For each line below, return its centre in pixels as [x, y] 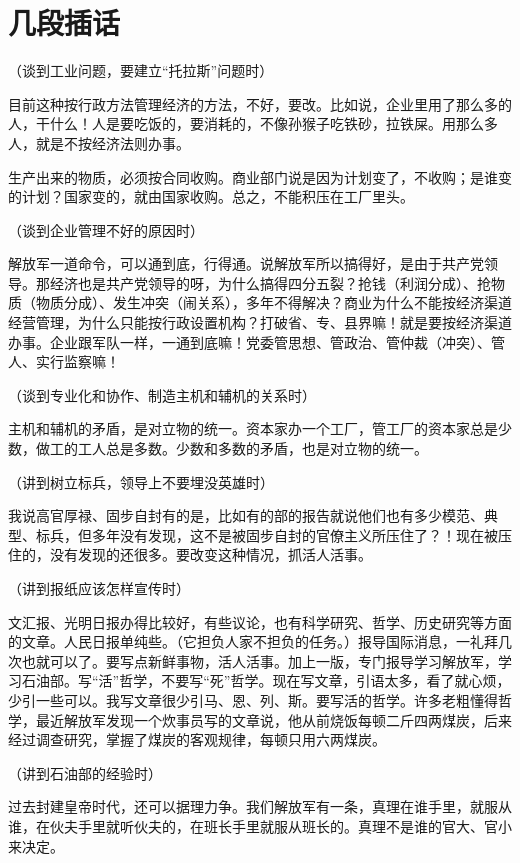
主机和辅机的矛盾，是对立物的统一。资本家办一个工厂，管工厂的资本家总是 [253, 428]
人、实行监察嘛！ [64, 361]
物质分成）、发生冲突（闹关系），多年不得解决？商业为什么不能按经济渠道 [273, 302]
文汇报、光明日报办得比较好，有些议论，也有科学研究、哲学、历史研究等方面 [260, 621]
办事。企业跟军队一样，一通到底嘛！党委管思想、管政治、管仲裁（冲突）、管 [256, 341]
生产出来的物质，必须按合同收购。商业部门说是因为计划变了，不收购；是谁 [253, 176]
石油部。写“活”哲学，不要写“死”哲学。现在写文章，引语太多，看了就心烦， [266, 680]
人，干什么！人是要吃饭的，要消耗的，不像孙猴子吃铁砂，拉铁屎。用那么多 [253, 123]
